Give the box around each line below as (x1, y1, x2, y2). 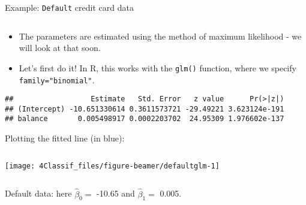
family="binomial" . (19, 73, 95, 86)
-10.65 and (97, 187, 135, 200)
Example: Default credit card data (5, 1, 134, 13)
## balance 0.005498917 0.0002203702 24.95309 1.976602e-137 (5, 114, 284, 123)
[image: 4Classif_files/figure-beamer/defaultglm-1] (5, 161, 220, 170)
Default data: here (5, 187, 72, 200)
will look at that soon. (19, 41, 101, 54)
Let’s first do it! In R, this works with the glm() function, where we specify (19, 61, 296, 74)
